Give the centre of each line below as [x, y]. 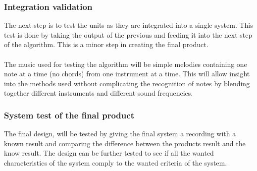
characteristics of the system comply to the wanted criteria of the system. [116, 162]
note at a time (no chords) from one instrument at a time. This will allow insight [127, 74]
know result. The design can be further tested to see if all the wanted [109, 153]
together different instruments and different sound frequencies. [99, 93]
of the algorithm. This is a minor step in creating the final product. [106, 44]
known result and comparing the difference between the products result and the [125, 143]
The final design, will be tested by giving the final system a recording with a [120, 134]
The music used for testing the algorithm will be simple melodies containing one [126, 64]
